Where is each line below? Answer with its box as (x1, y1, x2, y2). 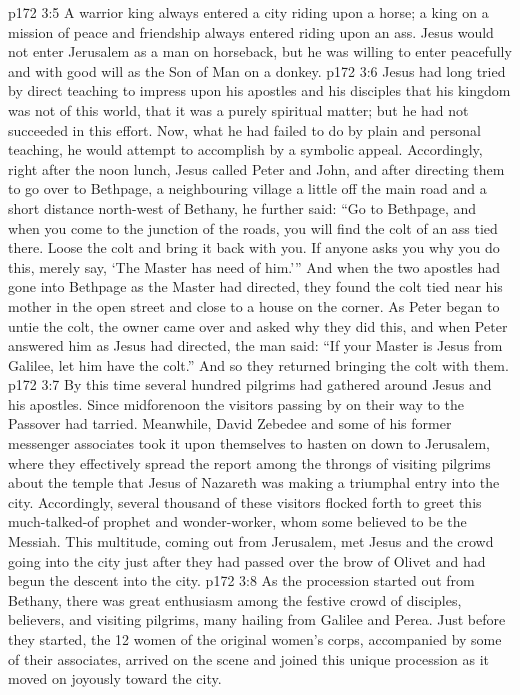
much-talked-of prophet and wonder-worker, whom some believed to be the (8, 511, 467, 532)
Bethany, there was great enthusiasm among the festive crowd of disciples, (8, 589, 462, 610)
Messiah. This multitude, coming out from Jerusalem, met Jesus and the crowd (8, 531, 494, 552)
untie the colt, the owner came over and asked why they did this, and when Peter (8, 315, 508, 336)
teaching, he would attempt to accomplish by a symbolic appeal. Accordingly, (8, 139, 483, 160)
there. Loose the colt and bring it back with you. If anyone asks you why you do (8, 237, 500, 258)
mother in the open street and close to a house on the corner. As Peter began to (8, 295, 500, 316)
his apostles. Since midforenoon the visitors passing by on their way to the (8, 393, 465, 414)
